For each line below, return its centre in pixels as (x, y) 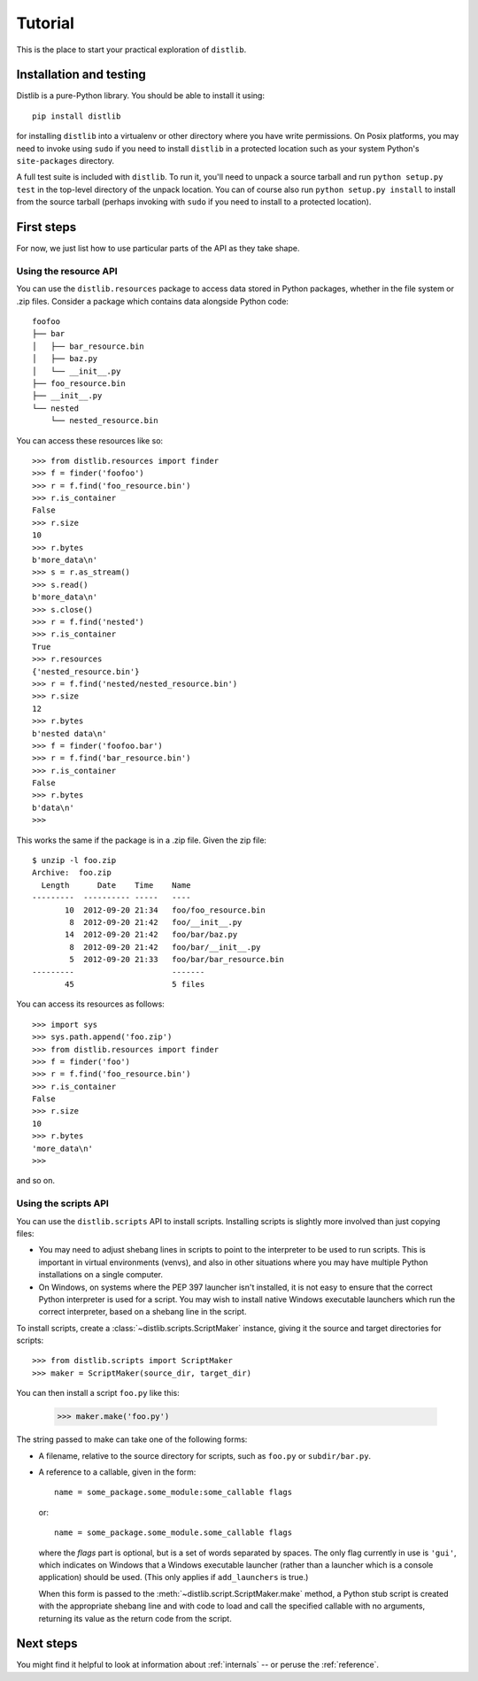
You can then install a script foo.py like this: (98, 1393)
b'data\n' (53, 807)
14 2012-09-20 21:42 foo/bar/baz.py (151, 935)
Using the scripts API (63, 1204)
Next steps (47, 1643)
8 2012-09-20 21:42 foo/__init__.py (156, 922)
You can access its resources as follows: (91, 1004)
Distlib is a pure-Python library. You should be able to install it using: (141, 96)
